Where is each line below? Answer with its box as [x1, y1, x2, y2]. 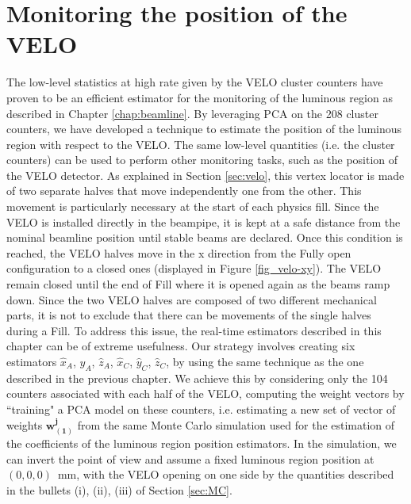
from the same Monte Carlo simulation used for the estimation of [77, 416, 395, 433]
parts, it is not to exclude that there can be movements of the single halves [6, 307, 371, 323]
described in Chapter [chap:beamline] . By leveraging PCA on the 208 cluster [6, 105, 378, 121]
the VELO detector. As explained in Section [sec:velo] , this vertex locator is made [6, 166, 405, 183]
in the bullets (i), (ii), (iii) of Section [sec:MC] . [6, 481, 232, 498]
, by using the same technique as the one [166, 353, 364, 369]
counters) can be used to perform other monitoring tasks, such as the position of [6, 151, 398, 168]
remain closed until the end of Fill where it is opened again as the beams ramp [6, 276, 390, 292]
